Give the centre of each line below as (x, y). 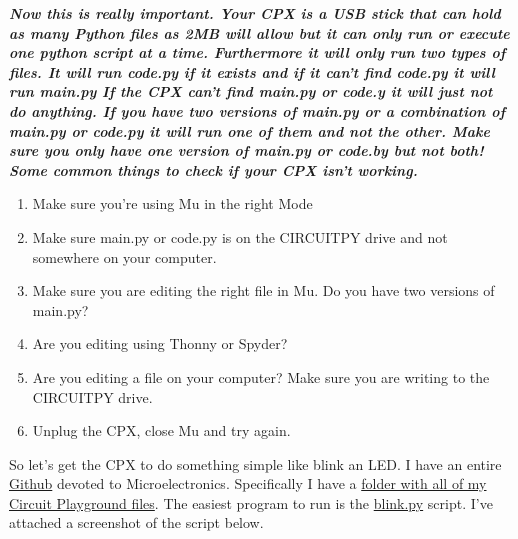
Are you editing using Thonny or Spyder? (160, 343)
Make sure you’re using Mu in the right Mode (172, 203)
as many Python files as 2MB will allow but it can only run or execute (259, 32)
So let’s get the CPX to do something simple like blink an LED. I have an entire (255, 463)
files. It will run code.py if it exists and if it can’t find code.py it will (252, 71)
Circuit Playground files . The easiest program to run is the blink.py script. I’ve (251, 502)
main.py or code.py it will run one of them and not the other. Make (249, 130)
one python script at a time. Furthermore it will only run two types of (257, 52)
